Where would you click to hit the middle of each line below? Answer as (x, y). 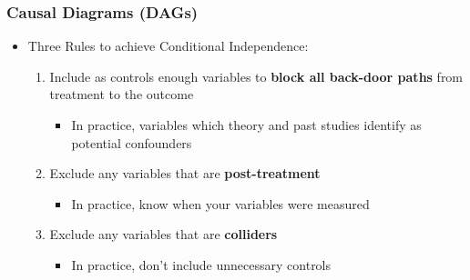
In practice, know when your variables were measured (220, 203)
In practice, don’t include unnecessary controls (201, 264)
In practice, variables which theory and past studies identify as (246, 125)
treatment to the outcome (122, 94)
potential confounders (132, 142)
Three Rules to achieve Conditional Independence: (168, 46)
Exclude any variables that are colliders (163, 234)
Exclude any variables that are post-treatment (185, 173)
